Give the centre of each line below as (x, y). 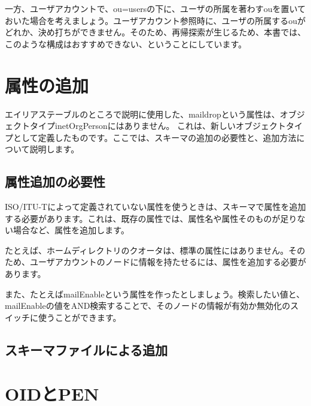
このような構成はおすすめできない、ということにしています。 (126, 43)
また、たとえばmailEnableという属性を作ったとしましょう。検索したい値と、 (155, 294)
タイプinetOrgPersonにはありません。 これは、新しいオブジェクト (158, 126)
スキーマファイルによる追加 (86, 349)
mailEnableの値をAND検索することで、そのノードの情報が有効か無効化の (148, 306)
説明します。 (54, 149)
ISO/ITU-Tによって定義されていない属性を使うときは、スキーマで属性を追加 (155, 207)
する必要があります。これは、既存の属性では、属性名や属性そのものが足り (151, 218)
